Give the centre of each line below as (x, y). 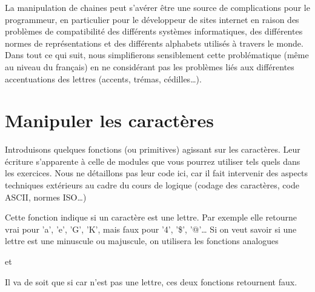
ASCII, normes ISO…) (46, 197)
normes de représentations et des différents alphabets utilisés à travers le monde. (154, 43)
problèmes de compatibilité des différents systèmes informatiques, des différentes (154, 31)
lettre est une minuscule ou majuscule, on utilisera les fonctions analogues (142, 241)
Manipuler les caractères (109, 120)
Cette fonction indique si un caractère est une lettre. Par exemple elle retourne (151, 217)
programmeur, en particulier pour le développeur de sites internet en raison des (152, 19)
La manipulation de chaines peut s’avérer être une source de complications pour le (157, 7)
